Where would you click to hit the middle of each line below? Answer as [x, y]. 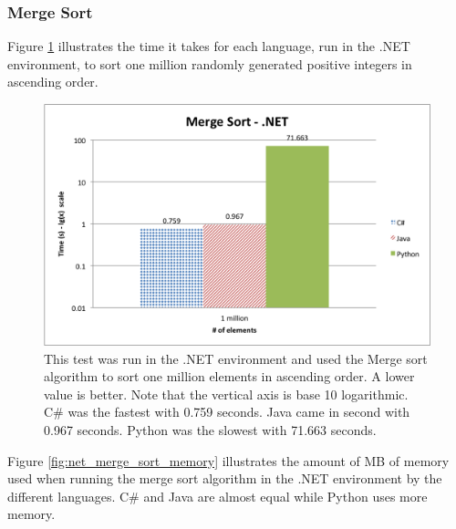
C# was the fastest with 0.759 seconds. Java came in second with [227, 412]
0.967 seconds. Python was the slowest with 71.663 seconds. [210, 429]
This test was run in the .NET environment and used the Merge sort [236, 358]
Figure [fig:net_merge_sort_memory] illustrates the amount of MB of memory [228, 460]
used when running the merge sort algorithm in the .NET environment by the [225, 478]
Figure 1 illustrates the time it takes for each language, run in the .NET [209, 46]
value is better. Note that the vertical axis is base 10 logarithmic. [226, 394]
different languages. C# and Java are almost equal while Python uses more [218, 496]
